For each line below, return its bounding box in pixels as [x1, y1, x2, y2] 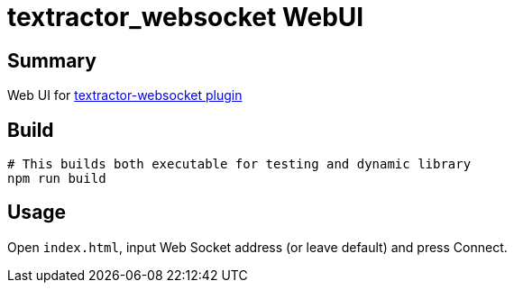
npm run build [7, 171, 106, 186]
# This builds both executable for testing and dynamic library [7, 157, 472, 172]
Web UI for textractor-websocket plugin [7, 87, 243, 104]
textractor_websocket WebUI [7, 2, 364, 32]
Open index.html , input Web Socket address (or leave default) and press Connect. [7, 239, 508, 255]
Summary [7, 49, 96, 72]
